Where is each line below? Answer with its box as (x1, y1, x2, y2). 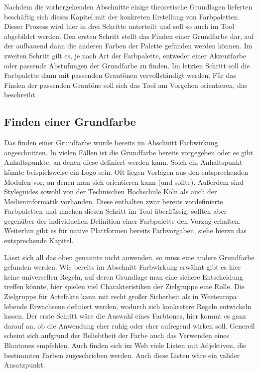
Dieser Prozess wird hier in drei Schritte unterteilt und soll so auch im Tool (4, 21, 235, 31)
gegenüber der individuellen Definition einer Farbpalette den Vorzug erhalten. (4, 215, 241, 226)
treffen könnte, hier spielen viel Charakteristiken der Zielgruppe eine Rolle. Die (4, 281, 245, 292)
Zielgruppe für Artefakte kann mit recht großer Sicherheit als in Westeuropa (4, 291, 237, 302)
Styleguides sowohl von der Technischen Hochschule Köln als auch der (4, 186, 217, 197)
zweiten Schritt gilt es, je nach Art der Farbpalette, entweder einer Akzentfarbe (4, 50, 247, 60)
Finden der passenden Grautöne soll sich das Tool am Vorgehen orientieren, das (4, 79, 248, 90)
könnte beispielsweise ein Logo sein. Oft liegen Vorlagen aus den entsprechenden (4, 166, 248, 177)
